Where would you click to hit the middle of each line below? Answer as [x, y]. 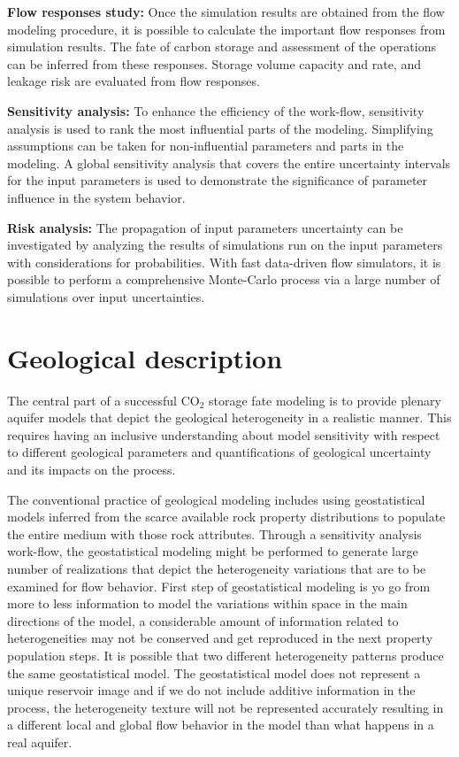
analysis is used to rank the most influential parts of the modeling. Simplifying [220, 128]
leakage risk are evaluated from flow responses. [134, 81]
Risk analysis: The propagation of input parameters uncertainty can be [205, 227]
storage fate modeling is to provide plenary [325, 400]
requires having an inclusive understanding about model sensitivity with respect [224, 434]
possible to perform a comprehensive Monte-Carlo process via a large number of [224, 279]
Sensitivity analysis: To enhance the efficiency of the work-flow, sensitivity [216, 110]
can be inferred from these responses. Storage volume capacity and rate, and [214, 63]
